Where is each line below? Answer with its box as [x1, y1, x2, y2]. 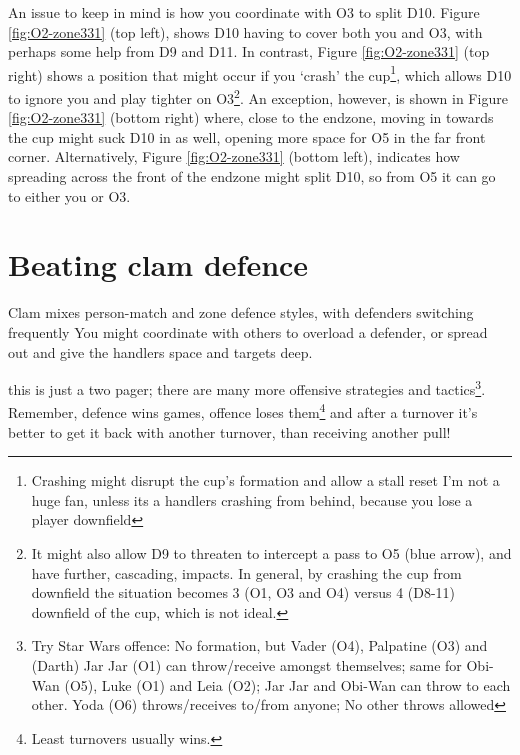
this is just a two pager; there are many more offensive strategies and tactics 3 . [8, 376, 486, 399]
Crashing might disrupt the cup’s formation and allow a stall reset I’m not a [31, 470, 500, 491]
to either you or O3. [8, 185, 131, 206]
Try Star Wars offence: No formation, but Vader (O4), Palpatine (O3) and [31, 635, 488, 656]
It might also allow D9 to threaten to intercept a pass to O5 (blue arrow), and [31, 543, 512, 564]
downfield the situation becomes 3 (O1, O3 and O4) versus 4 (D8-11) [31, 582, 456, 603]
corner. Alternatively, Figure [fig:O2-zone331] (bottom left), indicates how [8, 146, 460, 167]
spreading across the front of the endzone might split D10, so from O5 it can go [8, 166, 496, 187]
